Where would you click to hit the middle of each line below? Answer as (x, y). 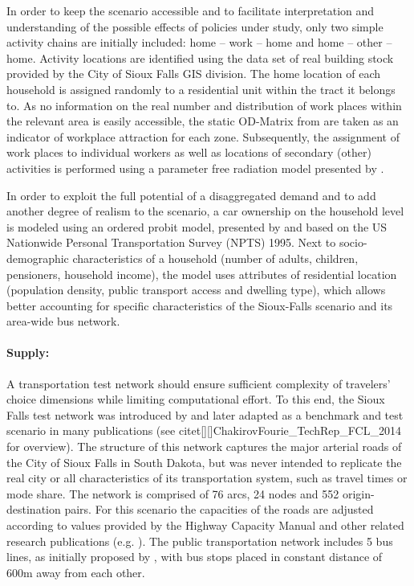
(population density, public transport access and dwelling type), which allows (196, 290)
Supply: (28, 352)
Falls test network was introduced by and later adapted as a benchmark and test (205, 414)
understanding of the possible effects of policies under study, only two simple (195, 26)
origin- (358, 493)
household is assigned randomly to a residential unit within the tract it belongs (201, 89)
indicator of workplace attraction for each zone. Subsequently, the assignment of (203, 136)
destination (34, 509)
